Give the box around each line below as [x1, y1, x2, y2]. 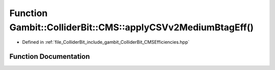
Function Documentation [9, 52, 90, 61]
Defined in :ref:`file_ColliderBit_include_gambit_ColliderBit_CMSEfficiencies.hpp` [22, 39, 190, 45]
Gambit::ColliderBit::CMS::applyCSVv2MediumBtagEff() [9, 22, 254, 33]
